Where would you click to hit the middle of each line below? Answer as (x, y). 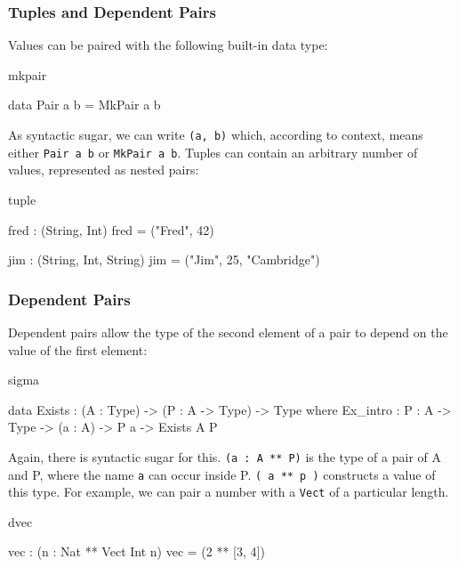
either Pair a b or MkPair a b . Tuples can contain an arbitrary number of (213, 152)
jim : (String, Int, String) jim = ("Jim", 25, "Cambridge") (164, 259)
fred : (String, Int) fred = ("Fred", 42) (111, 229)
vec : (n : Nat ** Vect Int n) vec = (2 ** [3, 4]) (137, 551)
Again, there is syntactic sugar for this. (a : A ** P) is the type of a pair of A (225, 456)
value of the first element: (78, 349)
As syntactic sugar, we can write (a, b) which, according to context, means (216, 134)
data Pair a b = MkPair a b (84, 105)
